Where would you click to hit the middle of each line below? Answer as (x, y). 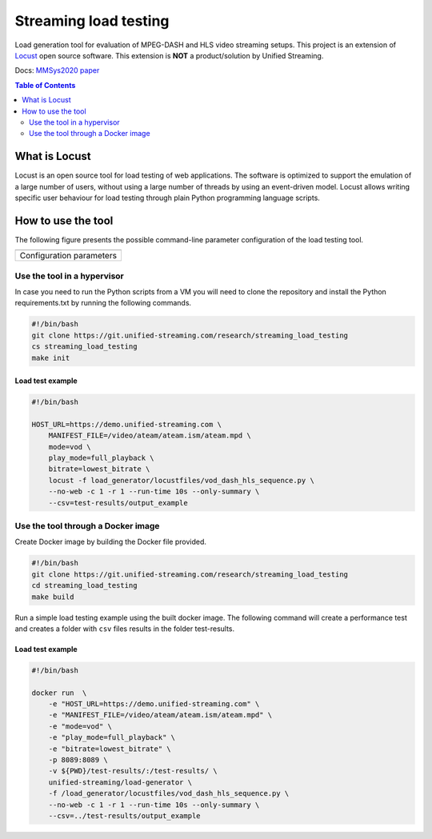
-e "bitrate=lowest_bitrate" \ (110, 749)
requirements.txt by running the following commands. (103, 303)
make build (53, 597)
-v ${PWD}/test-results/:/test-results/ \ (133, 771)
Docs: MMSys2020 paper (57, 70)
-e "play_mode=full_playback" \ (112, 737)
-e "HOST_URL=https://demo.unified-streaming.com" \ (154, 704)
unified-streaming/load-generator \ (120, 782)
